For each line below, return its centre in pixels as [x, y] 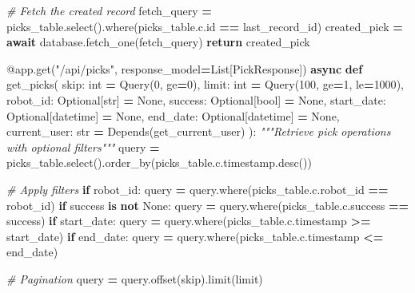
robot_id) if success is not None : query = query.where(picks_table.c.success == [207, 205]
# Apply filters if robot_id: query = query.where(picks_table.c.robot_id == [198, 189]
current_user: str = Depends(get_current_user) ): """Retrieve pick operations [199, 131]
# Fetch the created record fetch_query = [109, 10]
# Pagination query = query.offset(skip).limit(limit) [135, 278]
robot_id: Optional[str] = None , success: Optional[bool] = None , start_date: [196, 99]
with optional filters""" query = [83, 146]
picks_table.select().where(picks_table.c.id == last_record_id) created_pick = [205, 26]
